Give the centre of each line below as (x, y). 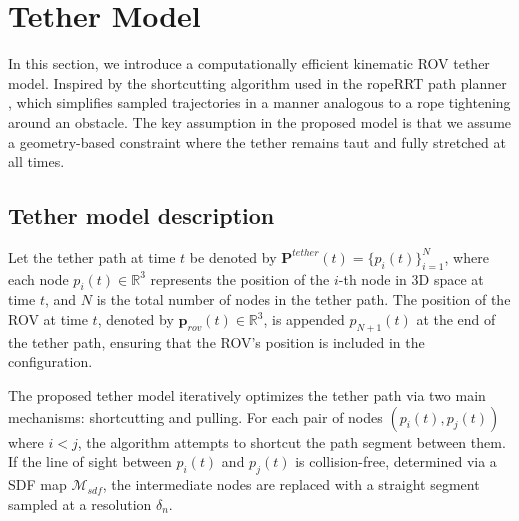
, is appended (304, 319)
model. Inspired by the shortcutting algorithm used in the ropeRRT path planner (257, 82)
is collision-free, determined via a (396, 461)
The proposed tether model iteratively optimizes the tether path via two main (247, 395)
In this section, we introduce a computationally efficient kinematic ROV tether (249, 63)
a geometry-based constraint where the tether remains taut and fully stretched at (257, 141)
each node (38, 278)
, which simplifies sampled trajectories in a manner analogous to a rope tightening (259, 102)
